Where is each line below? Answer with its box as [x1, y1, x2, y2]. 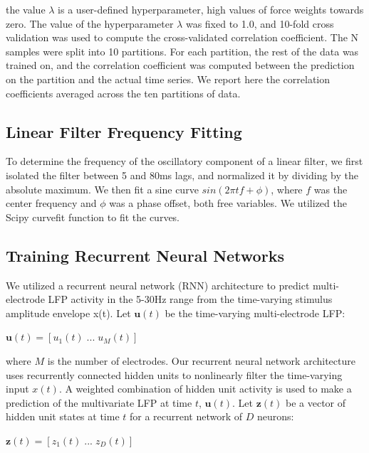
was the [313, 181, 348, 196]
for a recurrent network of [129, 409, 243, 424]
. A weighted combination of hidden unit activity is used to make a [58, 381, 352, 396]
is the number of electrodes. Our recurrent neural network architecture [47, 353, 355, 368]
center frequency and [6, 196, 97, 210]
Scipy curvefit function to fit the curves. [6, 209, 180, 224]
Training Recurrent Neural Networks [6, 244, 284, 266]
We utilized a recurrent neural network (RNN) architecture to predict [6, 277, 310, 292]
